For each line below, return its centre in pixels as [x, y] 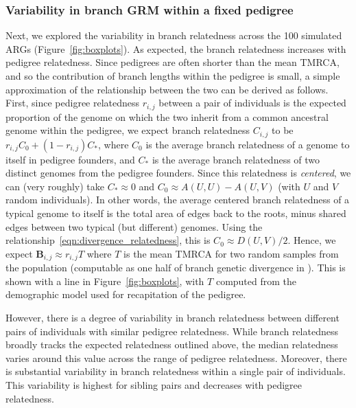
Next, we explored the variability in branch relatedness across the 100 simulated [174, 35]
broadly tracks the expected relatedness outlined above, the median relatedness [172, 344]
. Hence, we [312, 240]
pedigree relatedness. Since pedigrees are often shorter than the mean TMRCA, [173, 62]
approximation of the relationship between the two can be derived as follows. [167, 89]
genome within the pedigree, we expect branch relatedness [128, 130]
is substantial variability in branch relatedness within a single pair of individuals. [176, 371]
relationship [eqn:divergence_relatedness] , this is [108, 240]
